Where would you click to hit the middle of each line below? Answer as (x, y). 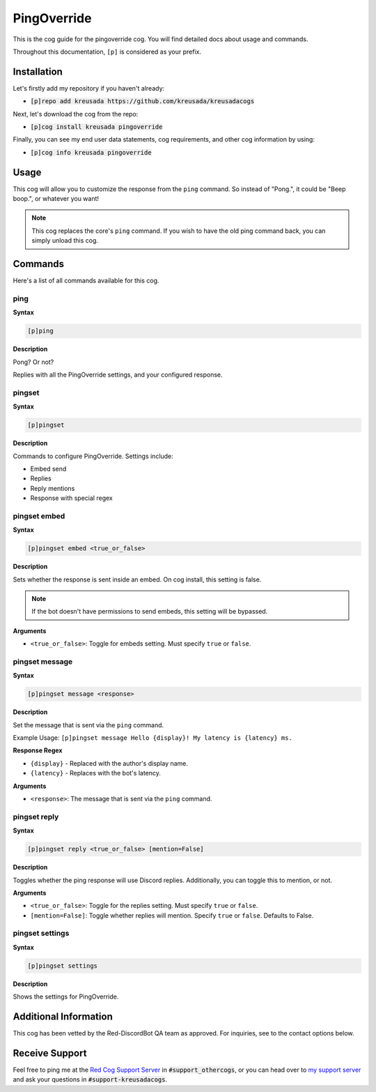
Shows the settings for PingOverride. (66, 996)
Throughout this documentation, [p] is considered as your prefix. (107, 52)
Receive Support (50, 1053)
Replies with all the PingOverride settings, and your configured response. (118, 375)
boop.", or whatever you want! (56, 199)
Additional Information (63, 1017)
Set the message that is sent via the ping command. (88, 725)
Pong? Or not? (33, 362)
